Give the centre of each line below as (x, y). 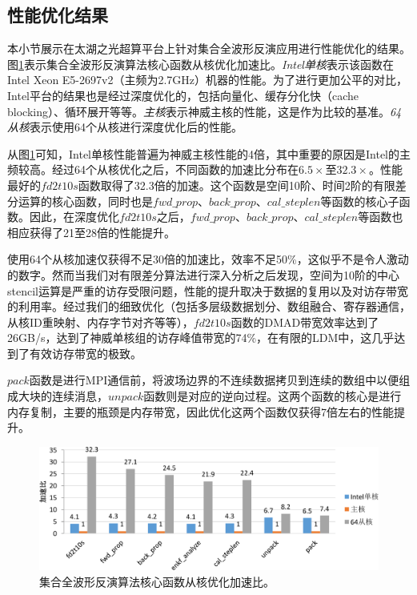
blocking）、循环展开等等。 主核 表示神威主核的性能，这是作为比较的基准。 (198, 111)
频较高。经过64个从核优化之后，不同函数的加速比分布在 (153, 169)
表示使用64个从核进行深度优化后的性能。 (136, 127)
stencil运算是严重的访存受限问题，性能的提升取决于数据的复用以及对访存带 (202, 290)
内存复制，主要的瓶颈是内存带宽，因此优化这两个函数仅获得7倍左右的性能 (200, 411)
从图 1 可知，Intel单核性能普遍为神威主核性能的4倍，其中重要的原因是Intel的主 (209, 153)
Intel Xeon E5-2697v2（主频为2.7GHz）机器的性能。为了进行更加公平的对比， (208, 80)
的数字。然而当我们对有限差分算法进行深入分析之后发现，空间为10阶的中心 (203, 274)
